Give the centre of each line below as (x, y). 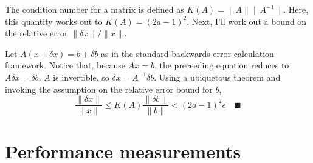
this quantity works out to (54, 21)
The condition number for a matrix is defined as (95, 9)
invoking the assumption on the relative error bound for (109, 89)
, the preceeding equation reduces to (222, 65)
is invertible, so (81, 77)
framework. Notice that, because (65, 65)
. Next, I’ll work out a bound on (247, 21)
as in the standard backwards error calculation (187, 53)
